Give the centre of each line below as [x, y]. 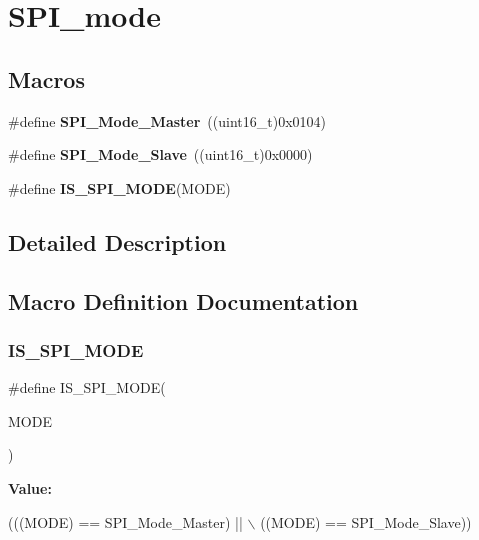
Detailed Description [117, 241]
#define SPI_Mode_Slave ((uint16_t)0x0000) [160, 154]
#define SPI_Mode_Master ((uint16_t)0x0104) [167, 120]
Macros [46, 78]
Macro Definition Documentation [183, 300]
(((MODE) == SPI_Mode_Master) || [125, 521]
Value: [30, 487]
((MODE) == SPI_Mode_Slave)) [366, 521]
